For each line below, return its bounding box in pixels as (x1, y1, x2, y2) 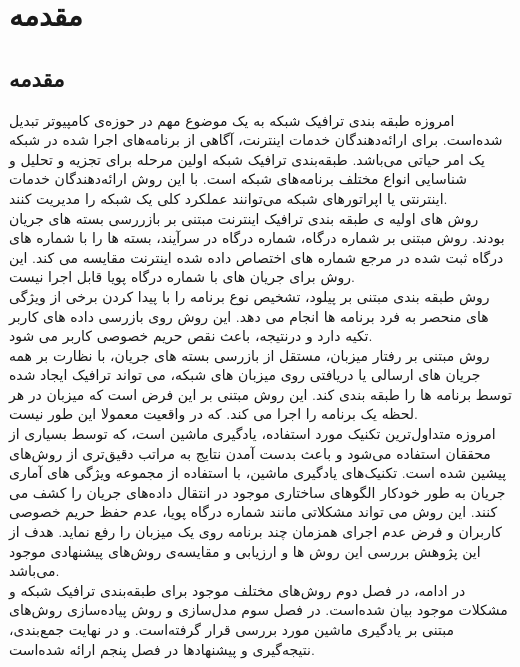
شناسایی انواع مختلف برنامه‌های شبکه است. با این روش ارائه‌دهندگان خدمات (9, 168, 467, 189)
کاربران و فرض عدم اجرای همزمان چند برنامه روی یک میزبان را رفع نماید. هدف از (9, 521, 502, 542)
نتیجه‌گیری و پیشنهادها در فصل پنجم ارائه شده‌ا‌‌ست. (9, 638, 315, 659)
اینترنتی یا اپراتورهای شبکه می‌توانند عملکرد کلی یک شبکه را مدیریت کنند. (9, 187, 448, 208)
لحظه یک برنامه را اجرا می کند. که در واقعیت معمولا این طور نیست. (9, 403, 418, 424)
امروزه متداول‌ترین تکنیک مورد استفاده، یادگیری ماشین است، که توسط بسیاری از (9, 423, 496, 444)
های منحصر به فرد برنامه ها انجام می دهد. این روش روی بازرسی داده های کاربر (9, 305, 489, 326)
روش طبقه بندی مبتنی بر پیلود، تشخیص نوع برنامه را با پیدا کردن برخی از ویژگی (9, 285, 490, 306)
